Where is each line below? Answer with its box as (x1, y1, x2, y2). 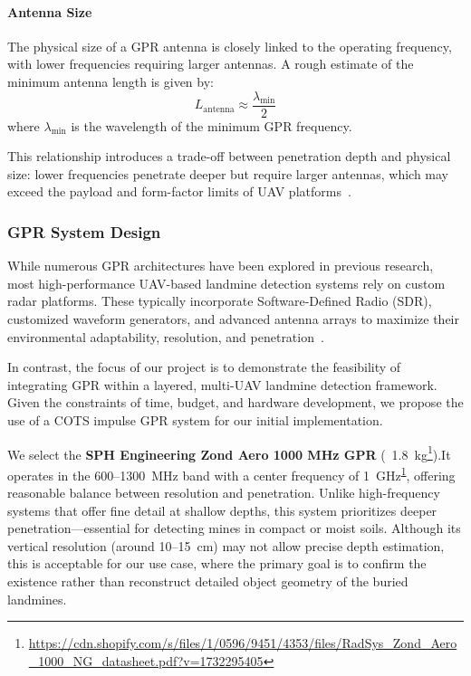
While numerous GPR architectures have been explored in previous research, (7, 256, 434, 275)
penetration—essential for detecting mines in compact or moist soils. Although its (7, 519, 461, 538)
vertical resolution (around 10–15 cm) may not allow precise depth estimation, (7, 536, 445, 555)
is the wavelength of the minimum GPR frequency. (71, 116, 352, 135)
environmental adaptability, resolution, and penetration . (7, 327, 324, 346)
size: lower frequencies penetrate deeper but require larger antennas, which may (7, 164, 449, 183)
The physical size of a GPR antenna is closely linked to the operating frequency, (7, 36, 452, 55)
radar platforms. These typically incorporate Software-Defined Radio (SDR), (7, 291, 432, 310)
